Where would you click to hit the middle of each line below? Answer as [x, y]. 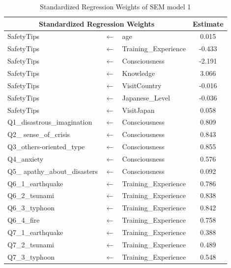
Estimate [208, 23]
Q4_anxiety [26, 158]
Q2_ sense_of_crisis [39, 134]
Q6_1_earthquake [35, 183]
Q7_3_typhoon [31, 256]
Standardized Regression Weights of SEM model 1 [115, 6]
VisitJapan [138, 110]
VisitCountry [142, 85]
